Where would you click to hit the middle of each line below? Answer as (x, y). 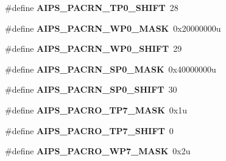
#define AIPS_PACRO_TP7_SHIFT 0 (89, 130)
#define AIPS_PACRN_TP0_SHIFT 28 (92, 7)
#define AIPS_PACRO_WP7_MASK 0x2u (98, 151)
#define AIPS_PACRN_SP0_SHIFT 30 (91, 89)
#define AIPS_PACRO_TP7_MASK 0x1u (96, 109)
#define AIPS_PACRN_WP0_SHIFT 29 (94, 48)
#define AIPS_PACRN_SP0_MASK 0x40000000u (111, 69)
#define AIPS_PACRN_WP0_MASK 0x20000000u (113, 28)
